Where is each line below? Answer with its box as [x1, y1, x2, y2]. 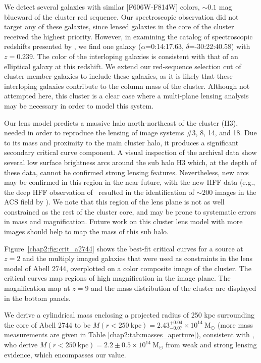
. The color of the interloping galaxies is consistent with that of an [33, 50, 238, 61]
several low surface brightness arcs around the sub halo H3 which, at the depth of [4, 157, 256, 167]
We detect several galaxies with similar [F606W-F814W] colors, [4, 2, 200, 12]
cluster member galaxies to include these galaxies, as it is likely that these [4, 71, 233, 81]
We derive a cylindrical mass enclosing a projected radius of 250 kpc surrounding [4, 309, 255, 320]
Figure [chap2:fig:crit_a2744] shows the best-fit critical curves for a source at [4, 243, 243, 253]
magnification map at [4, 283, 70, 293]
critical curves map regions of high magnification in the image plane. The [4, 273, 231, 283]
